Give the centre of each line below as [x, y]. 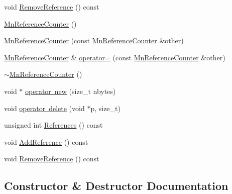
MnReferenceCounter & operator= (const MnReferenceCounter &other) [115, 57]
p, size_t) [105, 108]
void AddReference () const [46, 141]
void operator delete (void [44, 108]
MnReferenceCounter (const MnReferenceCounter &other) [94, 40]
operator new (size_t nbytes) [71, 91]
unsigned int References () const [53, 125]
